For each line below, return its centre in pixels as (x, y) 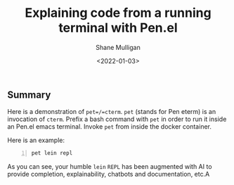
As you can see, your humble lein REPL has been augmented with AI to (110, 167)
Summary (29, 95)
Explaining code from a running (118, 13)
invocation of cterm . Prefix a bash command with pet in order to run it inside (117, 119)
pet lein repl (52, 153)
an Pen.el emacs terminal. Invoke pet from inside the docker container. (110, 127)
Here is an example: (36, 140)
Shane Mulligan (118, 47)
